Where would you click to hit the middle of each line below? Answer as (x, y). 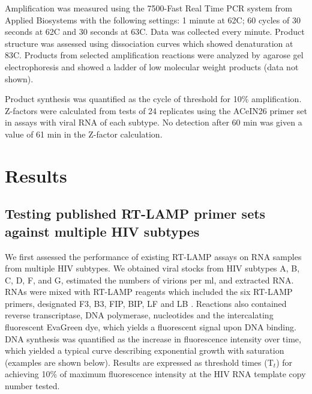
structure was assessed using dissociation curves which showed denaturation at (149, 43)
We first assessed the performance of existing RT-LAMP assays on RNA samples (153, 256)
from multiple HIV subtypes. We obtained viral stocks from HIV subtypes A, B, (152, 268)
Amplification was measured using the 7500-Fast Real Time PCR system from (148, 8)
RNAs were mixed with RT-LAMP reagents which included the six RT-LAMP (149, 292)
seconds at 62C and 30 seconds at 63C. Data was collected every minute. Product (155, 32)
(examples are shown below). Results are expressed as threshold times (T (139, 362)
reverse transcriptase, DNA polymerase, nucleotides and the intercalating (139, 315)
